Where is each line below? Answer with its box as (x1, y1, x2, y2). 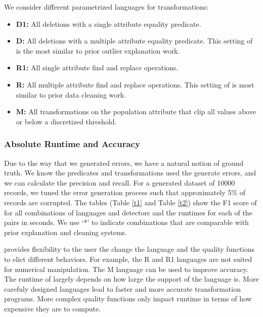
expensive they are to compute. (4, 303, 101, 313)
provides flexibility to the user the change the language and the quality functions (4, 244, 255, 254)
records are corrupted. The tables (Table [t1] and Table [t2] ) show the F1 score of (4, 197, 257, 207)
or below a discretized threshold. (16, 116, 117, 126)
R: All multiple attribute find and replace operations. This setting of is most (16, 79, 254, 89)
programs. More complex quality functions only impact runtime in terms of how (4, 293, 252, 304)
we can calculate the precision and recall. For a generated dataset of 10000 (4, 177, 235, 188)
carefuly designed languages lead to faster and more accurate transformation (4, 283, 241, 294)
